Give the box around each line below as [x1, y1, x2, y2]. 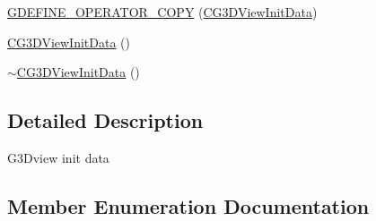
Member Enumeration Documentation [7, 191, 370, 219]
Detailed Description [7, 106, 204, 134]
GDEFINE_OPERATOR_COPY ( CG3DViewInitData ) [7, 3, 318, 21]
